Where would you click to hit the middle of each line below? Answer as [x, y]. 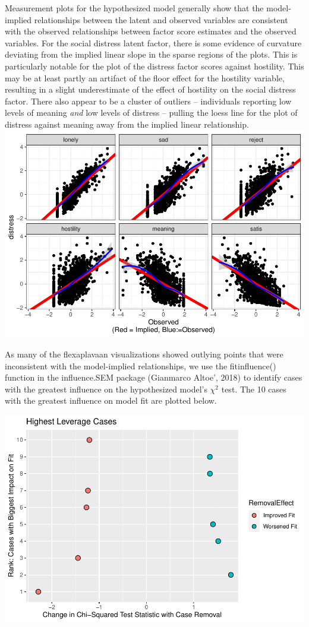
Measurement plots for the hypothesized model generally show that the [134, 8]
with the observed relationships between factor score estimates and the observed [151, 31]
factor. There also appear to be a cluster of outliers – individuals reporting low [148, 101]
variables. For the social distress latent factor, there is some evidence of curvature [153, 42]
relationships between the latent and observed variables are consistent [161, 19]
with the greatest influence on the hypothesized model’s [106, 389]
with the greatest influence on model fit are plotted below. [111, 400]
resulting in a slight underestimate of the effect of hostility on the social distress [150, 89]
